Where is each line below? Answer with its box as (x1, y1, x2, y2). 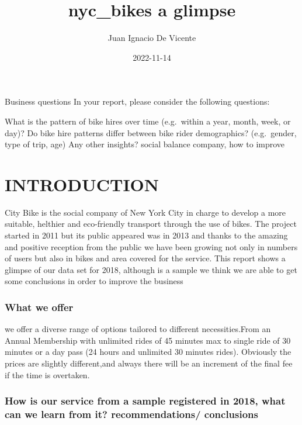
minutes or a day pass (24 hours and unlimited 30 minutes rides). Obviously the (5, 345, 291, 358)
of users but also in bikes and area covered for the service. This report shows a (5, 252, 286, 264)
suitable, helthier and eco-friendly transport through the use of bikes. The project (5, 217, 297, 230)
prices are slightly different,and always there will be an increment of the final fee (5, 357, 293, 369)
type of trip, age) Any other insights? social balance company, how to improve (5, 138, 285, 150)
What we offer (5, 299, 74, 314)
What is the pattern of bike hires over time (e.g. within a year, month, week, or (5, 115, 291, 127)
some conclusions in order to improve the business (5, 275, 183, 287)
